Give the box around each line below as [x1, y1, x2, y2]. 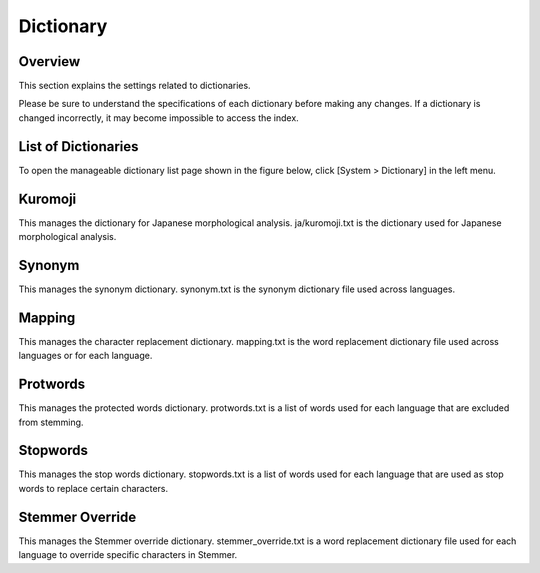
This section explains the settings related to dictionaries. [18, 80, 251, 92]
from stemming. [18, 416, 84, 428]
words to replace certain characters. [18, 482, 169, 494]
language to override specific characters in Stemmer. [18, 549, 238, 561]
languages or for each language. [18, 350, 153, 362]
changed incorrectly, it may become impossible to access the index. [18, 111, 299, 124]
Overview [18, 53, 81, 70]
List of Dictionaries [18, 138, 139, 155]
